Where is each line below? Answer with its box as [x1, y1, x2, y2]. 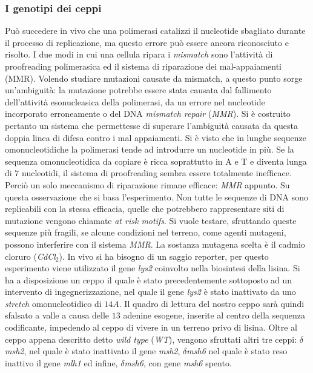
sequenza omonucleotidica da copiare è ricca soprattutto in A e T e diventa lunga [5, 154, 307, 167]
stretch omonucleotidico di [5, 297, 102, 309]
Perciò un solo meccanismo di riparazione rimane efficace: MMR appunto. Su [5, 178, 290, 191]
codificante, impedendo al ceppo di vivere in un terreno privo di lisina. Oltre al [5, 321, 297, 334]
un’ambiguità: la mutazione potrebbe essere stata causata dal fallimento [5, 84, 272, 96]
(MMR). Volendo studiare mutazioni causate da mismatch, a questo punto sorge [5, 71, 303, 84]
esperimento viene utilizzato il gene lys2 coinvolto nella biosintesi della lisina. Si [5, 262, 300, 274]
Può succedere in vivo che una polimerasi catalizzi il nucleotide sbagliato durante [5, 24, 306, 37]
